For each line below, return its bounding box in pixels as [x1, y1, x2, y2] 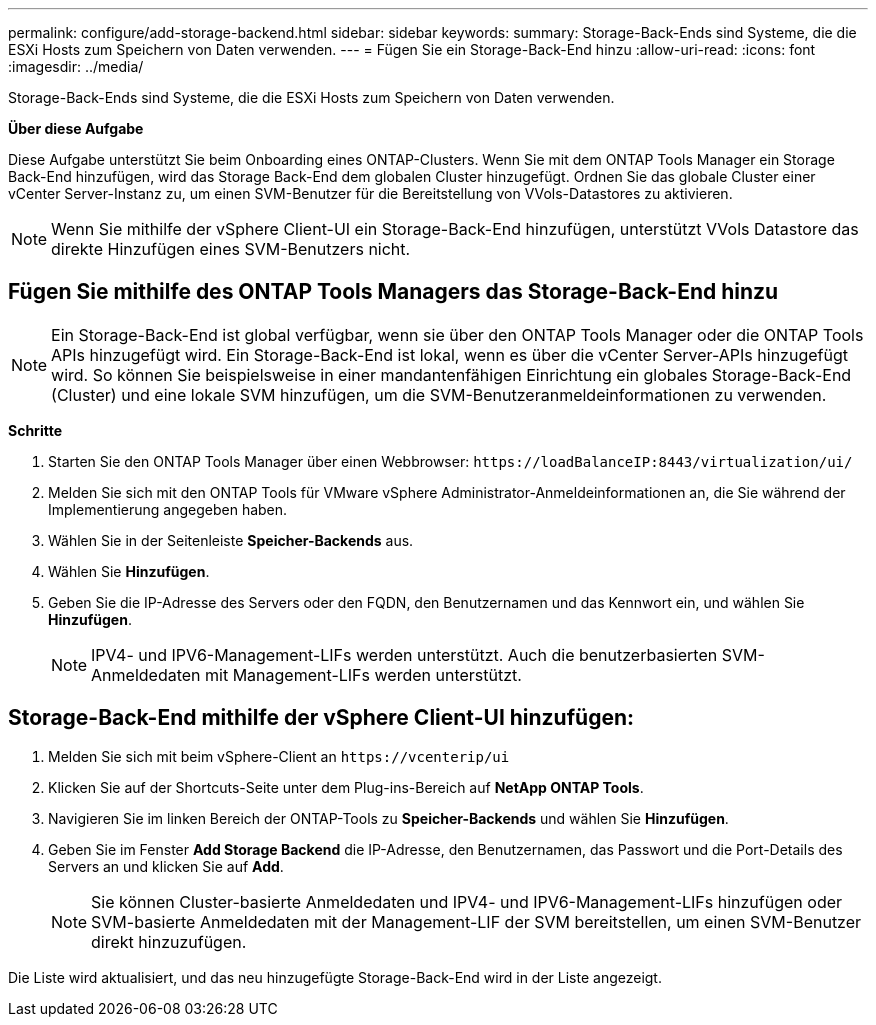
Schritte [8, 421, 62, 439]
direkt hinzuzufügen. [91, 931, 247, 952]
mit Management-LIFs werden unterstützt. [205, 664, 522, 685]
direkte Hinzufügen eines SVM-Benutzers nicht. [51, 239, 411, 259]
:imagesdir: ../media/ [8, 58, 144, 75]
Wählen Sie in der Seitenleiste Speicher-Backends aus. [48, 531, 414, 549]
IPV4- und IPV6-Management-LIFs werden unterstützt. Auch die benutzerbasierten [91, 644, 718, 665]
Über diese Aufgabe [8, 120, 144, 137]
